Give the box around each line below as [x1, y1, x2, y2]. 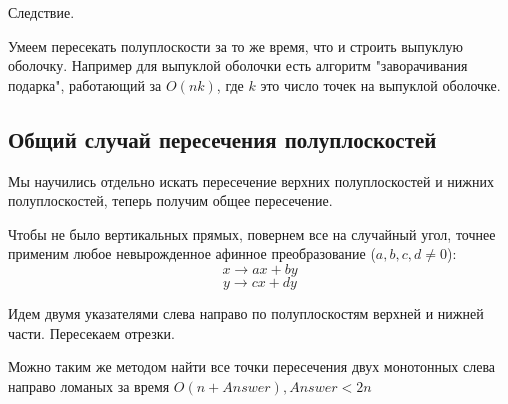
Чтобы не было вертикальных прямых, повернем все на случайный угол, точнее [8, 223, 496, 244]
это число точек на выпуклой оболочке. [260, 74, 501, 95]
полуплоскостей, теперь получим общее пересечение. [8, 190, 333, 211]
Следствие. [8, 2, 75, 22]
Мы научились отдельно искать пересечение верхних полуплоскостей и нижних [8, 170, 494, 191]
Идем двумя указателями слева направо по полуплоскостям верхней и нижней [8, 302, 484, 323]
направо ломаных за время [8, 375, 170, 396]
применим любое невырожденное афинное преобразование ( [8, 243, 376, 264]
